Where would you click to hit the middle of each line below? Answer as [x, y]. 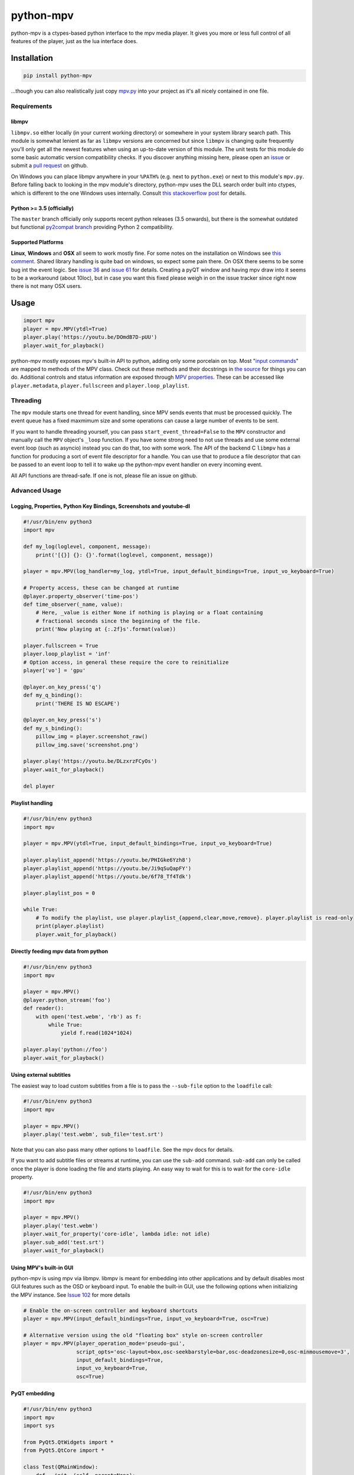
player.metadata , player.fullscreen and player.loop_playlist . [100, 385]
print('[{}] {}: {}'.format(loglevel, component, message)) [124, 555]
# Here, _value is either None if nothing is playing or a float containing [149, 613]
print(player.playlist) [70, 926]
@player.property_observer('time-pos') [81, 596]
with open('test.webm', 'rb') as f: [88, 1017]
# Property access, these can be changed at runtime [101, 588]
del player [39, 786]
